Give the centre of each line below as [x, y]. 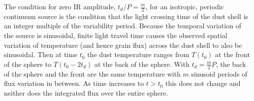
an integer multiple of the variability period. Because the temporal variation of [123, 26]
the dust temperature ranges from [138, 54]
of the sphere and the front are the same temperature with [92, 73]
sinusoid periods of [219, 73]
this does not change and [203, 83]
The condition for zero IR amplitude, [60, 6]
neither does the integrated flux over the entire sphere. [86, 92]
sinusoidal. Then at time [41, 54]
